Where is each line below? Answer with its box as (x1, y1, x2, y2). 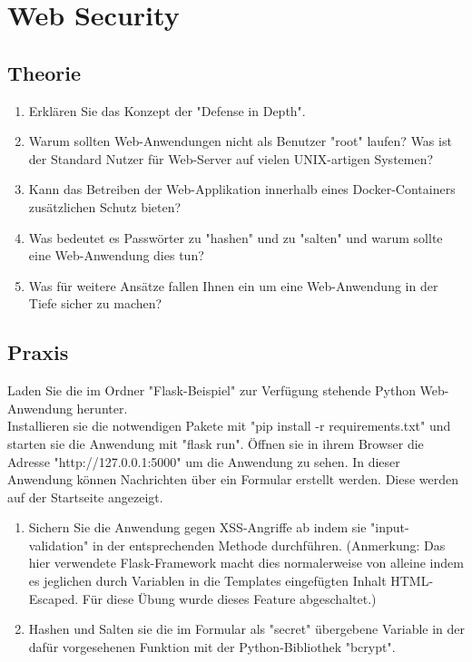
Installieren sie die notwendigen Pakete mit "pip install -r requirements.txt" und (7, 416, 451, 435)
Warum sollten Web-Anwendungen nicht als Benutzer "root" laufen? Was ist (28, 131, 452, 151)
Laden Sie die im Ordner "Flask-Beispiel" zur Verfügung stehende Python (7, 381, 416, 400)
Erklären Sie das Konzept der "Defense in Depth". (28, 101, 306, 120)
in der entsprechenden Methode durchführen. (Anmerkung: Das (92, 535, 446, 554)
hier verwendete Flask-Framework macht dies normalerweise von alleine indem (28, 553, 464, 572)
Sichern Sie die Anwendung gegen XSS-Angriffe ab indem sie (28, 518, 367, 537)
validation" (28, 535, 89, 554)
